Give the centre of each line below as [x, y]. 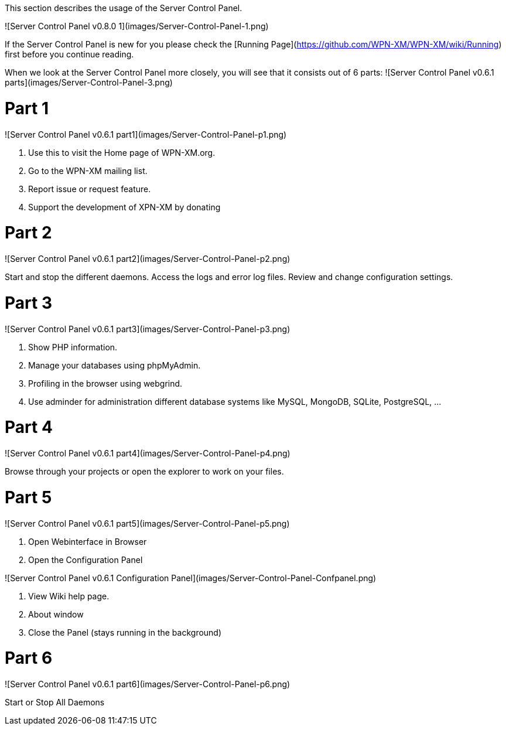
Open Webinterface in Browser [88, 541]
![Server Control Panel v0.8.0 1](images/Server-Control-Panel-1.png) [137, 26]
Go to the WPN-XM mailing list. [88, 170]
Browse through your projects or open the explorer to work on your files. [144, 471]
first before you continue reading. [69, 54]
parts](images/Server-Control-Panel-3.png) [89, 82]
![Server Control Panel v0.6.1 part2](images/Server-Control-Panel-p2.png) [148, 259]
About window [56, 614]
